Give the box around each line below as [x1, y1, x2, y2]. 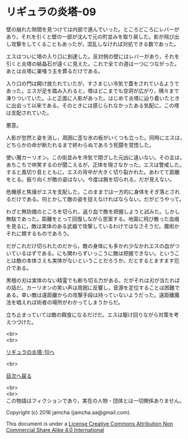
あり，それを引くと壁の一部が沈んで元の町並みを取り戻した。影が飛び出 [6, 33, 180, 40]
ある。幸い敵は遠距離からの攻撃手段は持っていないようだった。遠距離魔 [6, 291, 180, 299]
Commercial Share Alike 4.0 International [6, 426, 105, 433]
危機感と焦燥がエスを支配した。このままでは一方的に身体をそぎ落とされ [6, 188, 180, 195]
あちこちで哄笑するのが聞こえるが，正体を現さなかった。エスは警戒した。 [6, 161, 185, 168]
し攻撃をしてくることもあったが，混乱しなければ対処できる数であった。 [6, 40, 179, 47]
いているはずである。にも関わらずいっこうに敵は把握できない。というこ [6, 249, 180, 256]
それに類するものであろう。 [6, 229, 73, 237]
